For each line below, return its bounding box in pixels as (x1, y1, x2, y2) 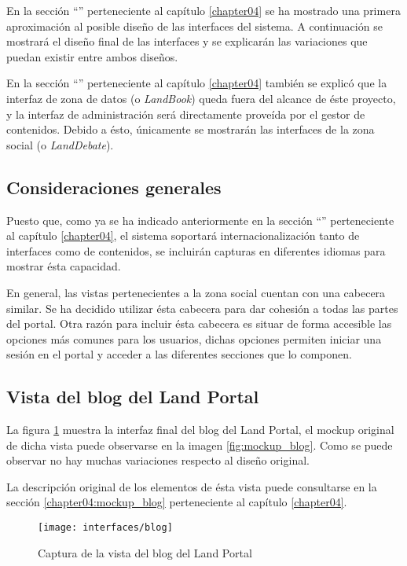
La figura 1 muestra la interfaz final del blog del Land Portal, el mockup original (6, 421, 394, 438)
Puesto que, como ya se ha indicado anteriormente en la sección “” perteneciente (6, 211, 394, 228)
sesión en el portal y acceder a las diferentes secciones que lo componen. (6, 346, 352, 362)
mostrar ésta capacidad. (6, 258, 121, 274)
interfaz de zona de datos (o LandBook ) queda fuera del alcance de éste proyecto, (6, 90, 396, 106)
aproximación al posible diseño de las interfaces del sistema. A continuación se (6, 17, 383, 34)
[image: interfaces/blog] (38, 522, 173, 534)
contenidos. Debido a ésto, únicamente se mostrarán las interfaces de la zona (6, 121, 375, 138)
